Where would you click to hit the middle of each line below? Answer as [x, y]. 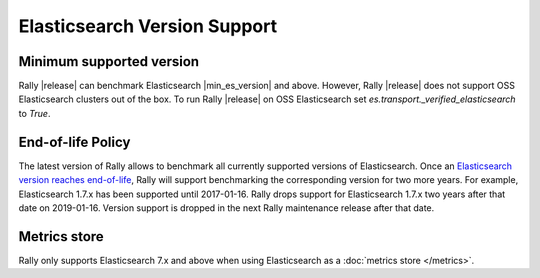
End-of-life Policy [74, 141]
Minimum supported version [109, 61]
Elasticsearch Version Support [148, 26]
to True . [34, 113]
